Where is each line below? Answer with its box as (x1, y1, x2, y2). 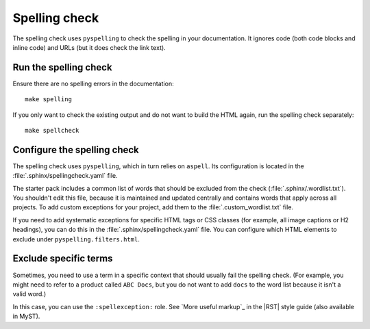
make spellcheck (25, 127, 79, 135)
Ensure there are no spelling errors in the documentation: (12, 79, 174, 88)
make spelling (25, 96, 72, 103)
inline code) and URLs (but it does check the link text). (12, 43, 166, 51)
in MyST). (12, 312, 40, 321)
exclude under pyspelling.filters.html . (12, 235, 140, 243)
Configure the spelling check (12, 144, 140, 155)
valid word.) (12, 290, 47, 298)
